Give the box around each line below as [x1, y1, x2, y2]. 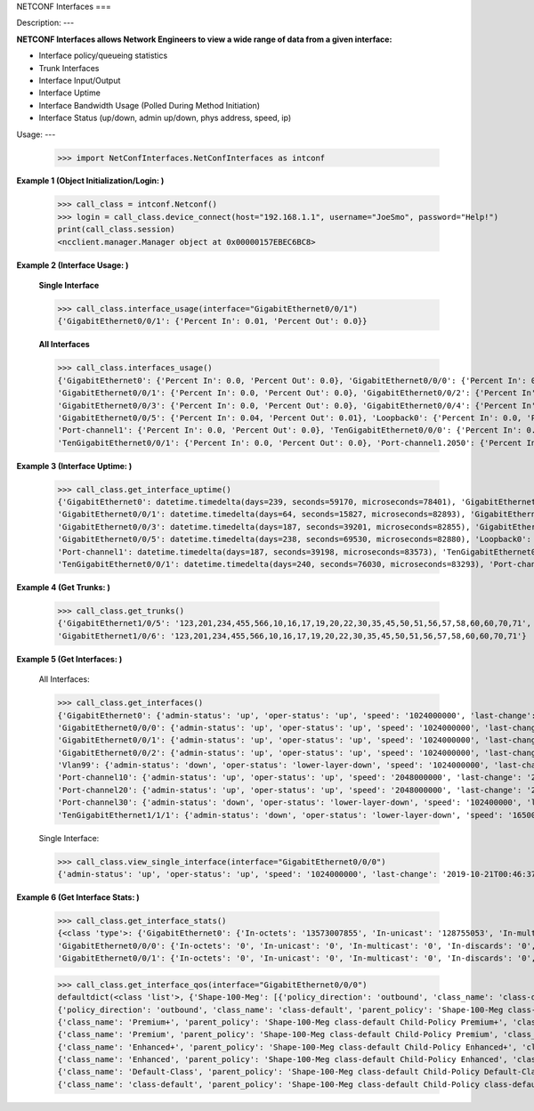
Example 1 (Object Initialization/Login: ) [16, 175, 165, 186]
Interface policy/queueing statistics [38, 50, 168, 61]
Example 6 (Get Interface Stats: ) [16, 891, 140, 903]
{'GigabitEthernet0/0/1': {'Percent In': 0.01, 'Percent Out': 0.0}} [57, 316, 368, 327]
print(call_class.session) [57, 224, 175, 235]
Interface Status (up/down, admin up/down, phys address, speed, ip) [38, 112, 292, 124]
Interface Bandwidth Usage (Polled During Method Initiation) [38, 100, 261, 110]
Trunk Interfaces [38, 62, 100, 73]
